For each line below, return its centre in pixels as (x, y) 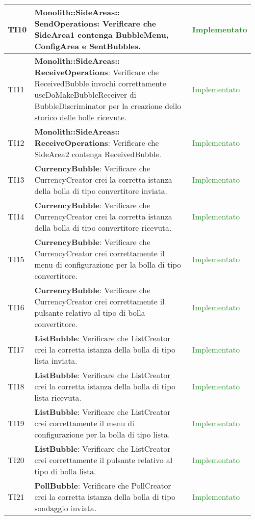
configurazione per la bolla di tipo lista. (102, 434)
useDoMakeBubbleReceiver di (85, 95)
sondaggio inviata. (65, 508)
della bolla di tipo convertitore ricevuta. (103, 228)
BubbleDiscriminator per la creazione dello (108, 106)
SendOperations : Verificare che (95, 23)
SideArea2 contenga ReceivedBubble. (98, 154)
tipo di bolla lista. (65, 471)
